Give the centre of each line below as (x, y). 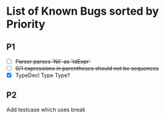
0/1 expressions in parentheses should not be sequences (87, 68)
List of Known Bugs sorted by (82, 11)
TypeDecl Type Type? (42, 75)
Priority (26, 24)
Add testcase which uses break (46, 109)
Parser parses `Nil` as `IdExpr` (53, 61)
